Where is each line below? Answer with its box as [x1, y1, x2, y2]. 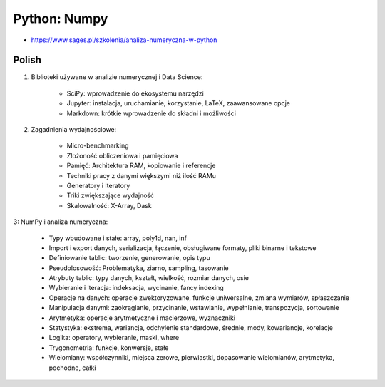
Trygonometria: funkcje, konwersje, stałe [48, 343, 169, 352]
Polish [13, 54, 42, 66]
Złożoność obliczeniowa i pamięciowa [66, 151, 178, 160]
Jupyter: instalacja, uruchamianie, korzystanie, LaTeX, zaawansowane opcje [66, 99, 290, 108]
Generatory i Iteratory [66, 181, 130, 190]
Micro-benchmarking [66, 141, 129, 150]
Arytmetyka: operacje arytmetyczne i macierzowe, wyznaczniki [48, 314, 235, 322]
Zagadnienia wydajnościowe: [31, 125, 117, 134]
